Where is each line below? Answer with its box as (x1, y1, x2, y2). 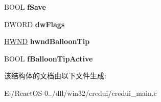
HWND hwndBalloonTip (4, 36, 90, 47)
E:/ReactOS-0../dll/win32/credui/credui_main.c (4, 87, 157, 98)
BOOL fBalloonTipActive (4, 53, 93, 64)
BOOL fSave (4, 2, 46, 12)
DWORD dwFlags (4, 18, 65, 29)
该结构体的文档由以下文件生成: (4, 70, 106, 81)
